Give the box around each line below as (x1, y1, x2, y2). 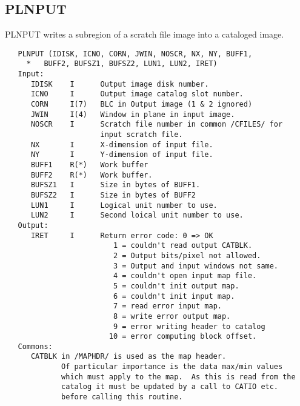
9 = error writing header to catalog (113, 322, 265, 331)
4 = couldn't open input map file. (113, 271, 257, 281)
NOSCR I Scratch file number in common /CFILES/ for (30, 120, 283, 129)
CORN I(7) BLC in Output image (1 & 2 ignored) (30, 100, 253, 109)
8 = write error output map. (113, 311, 231, 321)
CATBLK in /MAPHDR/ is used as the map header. (30, 352, 227, 361)
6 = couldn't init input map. (113, 291, 235, 301)
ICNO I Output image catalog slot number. (30, 90, 244, 99)
